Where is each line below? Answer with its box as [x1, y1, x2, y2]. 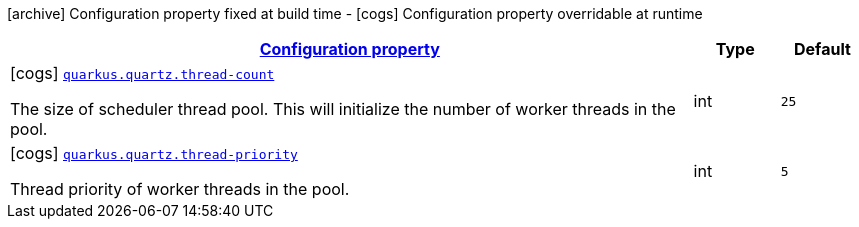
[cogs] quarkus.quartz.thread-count [10, 63, 275, 83]
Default [793, 39, 851, 59]
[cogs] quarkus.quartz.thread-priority [10, 143, 298, 163]
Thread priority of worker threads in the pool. [10, 179, 350, 199]
